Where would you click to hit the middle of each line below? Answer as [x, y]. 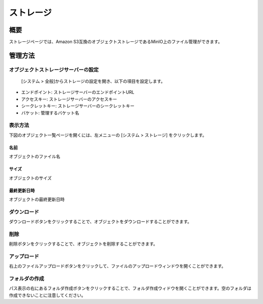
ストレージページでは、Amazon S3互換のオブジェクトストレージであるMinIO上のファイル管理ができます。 [116, 42]
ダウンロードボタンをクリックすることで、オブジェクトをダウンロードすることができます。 [100, 222]
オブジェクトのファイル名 [35, 156]
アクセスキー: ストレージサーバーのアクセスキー [69, 99]
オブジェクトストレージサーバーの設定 [54, 70]
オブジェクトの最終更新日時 [37, 199]
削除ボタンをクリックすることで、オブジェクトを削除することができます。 [83, 244]
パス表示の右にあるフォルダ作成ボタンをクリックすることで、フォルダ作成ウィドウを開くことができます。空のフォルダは [130, 288]
